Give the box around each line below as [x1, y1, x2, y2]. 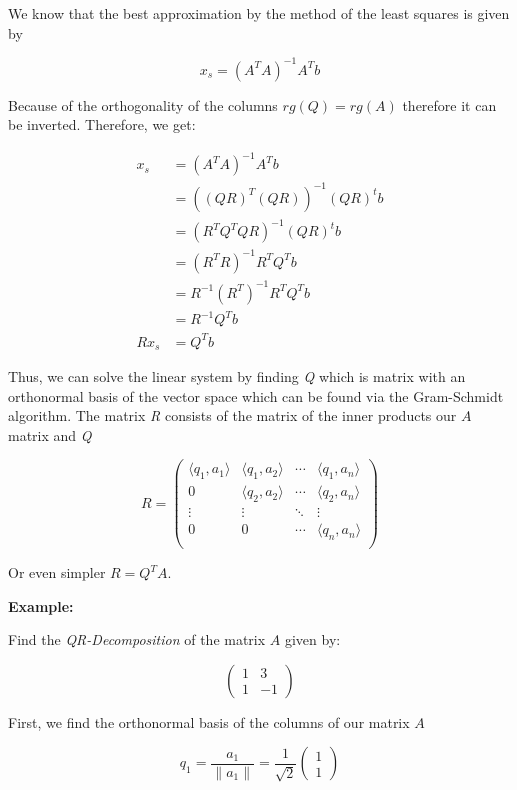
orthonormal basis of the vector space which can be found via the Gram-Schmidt [8, 385, 504, 406]
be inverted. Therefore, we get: [8, 114, 196, 135]
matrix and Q [8, 424, 92, 445]
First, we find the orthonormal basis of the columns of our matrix [8, 711, 410, 732]
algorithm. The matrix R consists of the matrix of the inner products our [8, 405, 457, 426]
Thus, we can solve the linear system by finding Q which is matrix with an [8, 366, 466, 387]
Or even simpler [8, 562, 106, 583]
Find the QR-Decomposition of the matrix [8, 629, 266, 650]
